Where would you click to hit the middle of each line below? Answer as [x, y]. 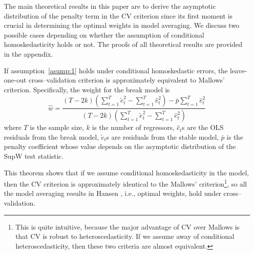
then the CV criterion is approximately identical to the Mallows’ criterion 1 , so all [126, 183]
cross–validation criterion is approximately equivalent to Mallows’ [127, 80]
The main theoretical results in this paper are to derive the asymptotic [110, 6]
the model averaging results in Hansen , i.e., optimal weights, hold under [113, 193]
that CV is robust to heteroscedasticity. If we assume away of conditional [125, 236]
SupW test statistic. [34, 156]
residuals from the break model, [52, 137]
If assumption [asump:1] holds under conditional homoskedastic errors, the [116, 70]
